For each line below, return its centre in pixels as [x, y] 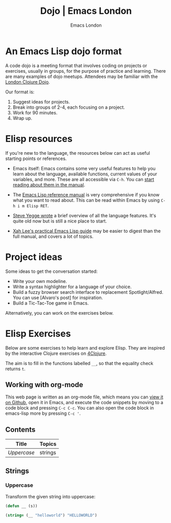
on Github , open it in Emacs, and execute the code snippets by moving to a [84, 403]
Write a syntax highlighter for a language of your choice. [72, 287]
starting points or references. [36, 158]
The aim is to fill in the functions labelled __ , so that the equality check [79, 363]
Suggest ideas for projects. [41, 102]
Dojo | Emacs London [86, 11]
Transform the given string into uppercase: [50, 496]
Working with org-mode [44, 385]
